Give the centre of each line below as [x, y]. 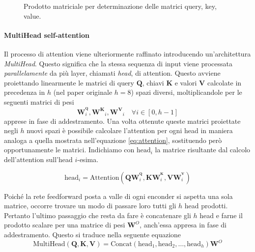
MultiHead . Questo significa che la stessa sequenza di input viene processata [118, 63]
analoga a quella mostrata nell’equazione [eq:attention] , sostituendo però [113, 140]
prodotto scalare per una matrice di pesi [65, 225]
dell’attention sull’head [38, 159]
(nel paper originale [83, 92]
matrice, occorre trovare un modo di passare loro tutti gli [90, 206]
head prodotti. [206, 206]
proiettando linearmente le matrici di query [69, 82]
